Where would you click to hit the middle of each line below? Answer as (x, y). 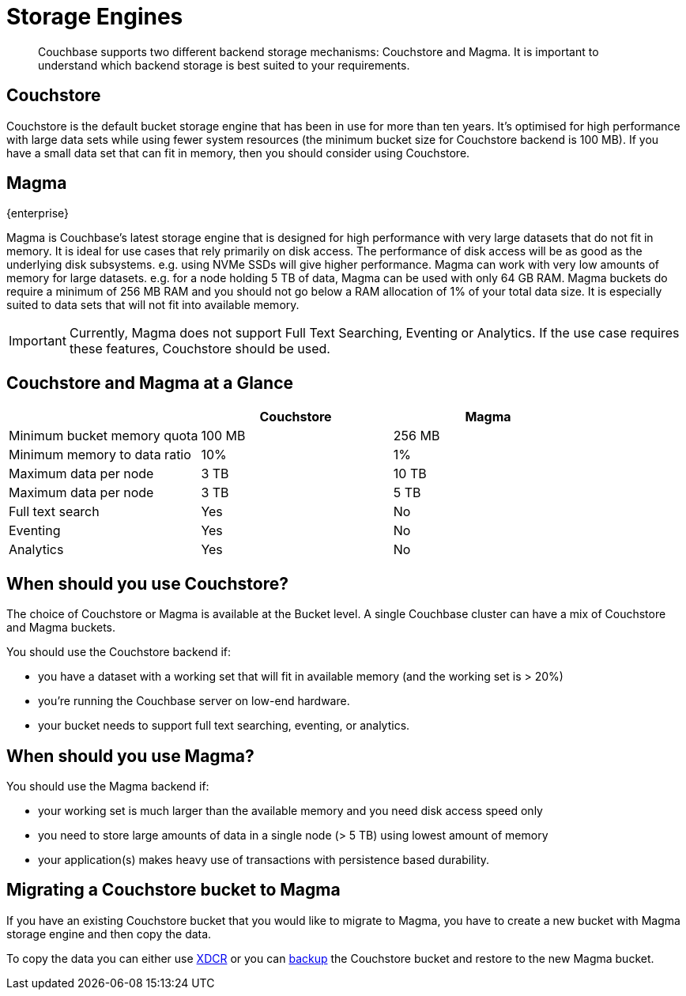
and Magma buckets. (61, 628)
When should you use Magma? (130, 756)
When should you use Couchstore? (147, 583)
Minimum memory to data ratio (100, 455)
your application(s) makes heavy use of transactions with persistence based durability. (264, 859)
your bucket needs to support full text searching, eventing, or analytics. (224, 726)
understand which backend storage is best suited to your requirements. (224, 65)
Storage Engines (95, 17)
